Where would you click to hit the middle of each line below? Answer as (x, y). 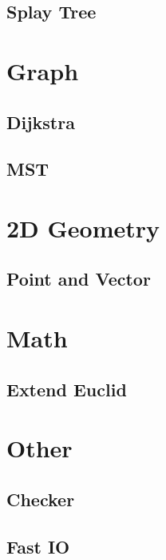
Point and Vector (79, 279)
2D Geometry (83, 227)
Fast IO (38, 546)
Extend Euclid (67, 389)
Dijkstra (41, 122)
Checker (41, 499)
